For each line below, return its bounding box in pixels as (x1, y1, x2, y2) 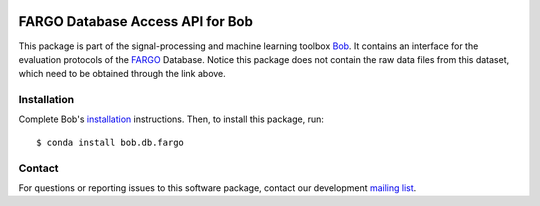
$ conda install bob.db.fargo (36, 136, 185, 148)
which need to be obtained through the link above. (18, 68, 227, 80)
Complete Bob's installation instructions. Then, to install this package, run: (18, 113, 324, 125)
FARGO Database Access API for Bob (18, 13, 254, 30)
